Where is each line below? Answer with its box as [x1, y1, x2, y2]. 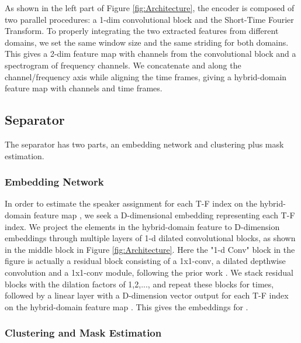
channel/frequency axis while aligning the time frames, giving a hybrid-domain [5, 70, 287, 83]
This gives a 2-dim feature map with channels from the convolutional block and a [5, 47, 296, 60]
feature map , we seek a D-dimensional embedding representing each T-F [33, 208, 295, 221]
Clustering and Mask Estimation [5, 325, 162, 340]
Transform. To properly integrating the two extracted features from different [5, 25, 279, 37]
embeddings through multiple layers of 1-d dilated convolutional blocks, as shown [5, 232, 296, 244]
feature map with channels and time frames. [5, 82, 162, 94]
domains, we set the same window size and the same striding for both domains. [5, 36, 289, 48]
